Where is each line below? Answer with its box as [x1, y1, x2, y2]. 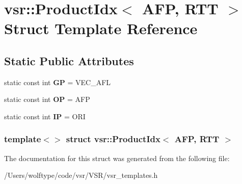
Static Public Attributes [4, 52, 134, 68]
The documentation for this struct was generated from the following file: [4, 152, 230, 163]
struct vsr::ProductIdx [66, 133, 160, 145]
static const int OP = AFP [4, 94, 90, 104]
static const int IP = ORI [4, 111, 86, 121]
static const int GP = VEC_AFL [4, 76, 111, 87]
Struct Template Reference [4, 18, 198, 39]
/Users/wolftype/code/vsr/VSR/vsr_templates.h [4, 170, 158, 180]
